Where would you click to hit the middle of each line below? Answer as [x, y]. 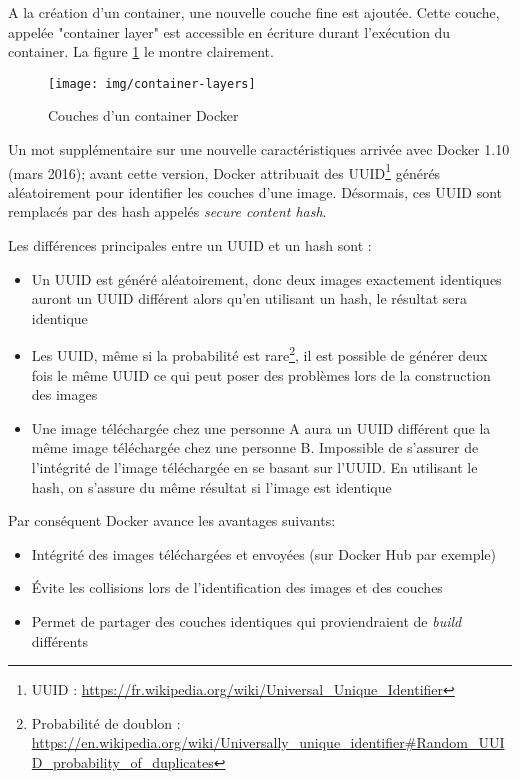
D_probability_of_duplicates [122, 762]
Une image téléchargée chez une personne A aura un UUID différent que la [261, 427]
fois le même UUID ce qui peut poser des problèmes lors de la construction [261, 374]
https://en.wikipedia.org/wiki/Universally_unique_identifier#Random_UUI [268, 742]
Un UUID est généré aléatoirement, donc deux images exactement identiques [266, 278]
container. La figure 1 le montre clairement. [141, 51]
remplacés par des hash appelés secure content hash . [167, 211]
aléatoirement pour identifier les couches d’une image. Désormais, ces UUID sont [255, 191]
